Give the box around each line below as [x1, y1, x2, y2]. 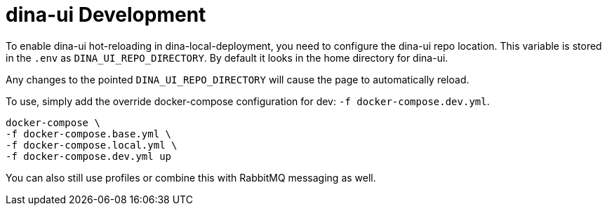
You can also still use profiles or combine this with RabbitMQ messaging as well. [6, 171, 376, 184]
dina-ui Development [6, 3, 206, 27]
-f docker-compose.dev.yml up [6, 150, 172, 162]
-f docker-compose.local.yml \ [6, 139, 178, 151]
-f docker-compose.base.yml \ [6, 128, 172, 139]
